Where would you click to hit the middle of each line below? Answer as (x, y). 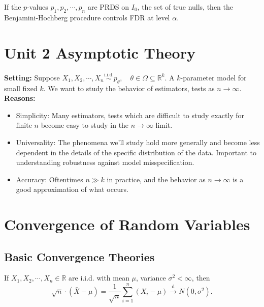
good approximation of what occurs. (72, 189)
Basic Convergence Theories (79, 256)
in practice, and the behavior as (156, 179)
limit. (164, 125)
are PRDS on (108, 7)
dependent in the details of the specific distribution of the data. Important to (136, 152)
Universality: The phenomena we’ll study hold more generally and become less (138, 142)
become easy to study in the (85, 125)
